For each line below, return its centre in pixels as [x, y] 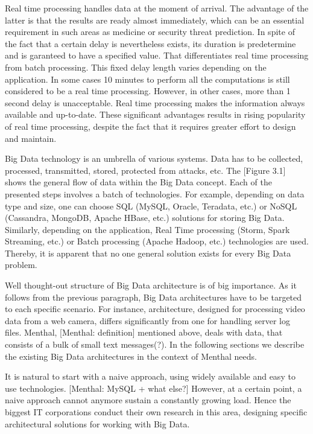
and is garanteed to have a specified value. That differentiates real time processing [157, 55]
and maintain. [31, 138]
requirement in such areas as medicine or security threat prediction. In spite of [150, 32]
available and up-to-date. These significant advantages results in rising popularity [155, 114]
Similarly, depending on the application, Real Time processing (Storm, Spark [147, 229]
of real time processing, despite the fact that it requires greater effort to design [150, 126]
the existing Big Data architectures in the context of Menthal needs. [131, 356]
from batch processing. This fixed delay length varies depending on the [136, 67]
